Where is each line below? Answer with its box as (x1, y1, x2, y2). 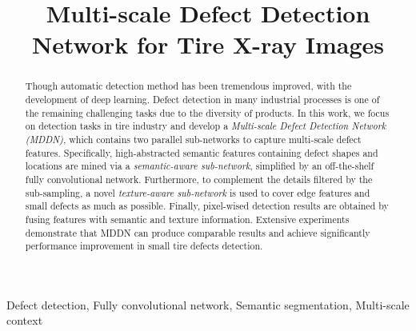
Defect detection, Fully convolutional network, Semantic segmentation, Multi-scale (6, 296, 410, 313)
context (6, 312, 43, 329)
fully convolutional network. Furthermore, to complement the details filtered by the (25, 172, 373, 185)
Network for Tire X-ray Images (31, 28, 385, 61)
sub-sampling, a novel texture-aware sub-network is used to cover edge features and (25, 185, 370, 199)
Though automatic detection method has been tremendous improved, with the (25, 79, 352, 93)
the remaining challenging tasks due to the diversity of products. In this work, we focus (25, 106, 390, 119)
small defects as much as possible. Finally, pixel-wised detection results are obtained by (25, 199, 389, 213)
